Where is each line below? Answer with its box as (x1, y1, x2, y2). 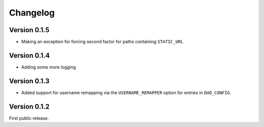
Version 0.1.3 (9, 77, 50, 85)
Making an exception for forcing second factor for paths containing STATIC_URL (21, 39, 183, 45)
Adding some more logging (21, 64, 76, 70)
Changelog (9, 7, 55, 18)
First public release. (9, 115, 49, 121)
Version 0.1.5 (9, 26, 50, 34)
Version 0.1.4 (9, 51, 50, 59)
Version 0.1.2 (9, 102, 50, 110)
